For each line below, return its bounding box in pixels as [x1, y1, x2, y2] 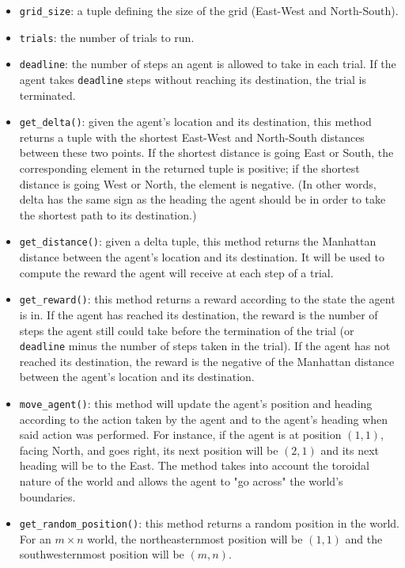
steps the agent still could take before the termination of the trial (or [19, 322, 354, 338]
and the [345, 530, 383, 547]
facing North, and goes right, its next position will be [19, 441, 278, 458]
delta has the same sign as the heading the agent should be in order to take [19, 191, 386, 208]
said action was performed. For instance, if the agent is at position [19, 426, 342, 443]
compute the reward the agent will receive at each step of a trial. [19, 264, 334, 280]
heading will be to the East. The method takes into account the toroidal [19, 457, 369, 474]
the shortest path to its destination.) [19, 206, 197, 223]
